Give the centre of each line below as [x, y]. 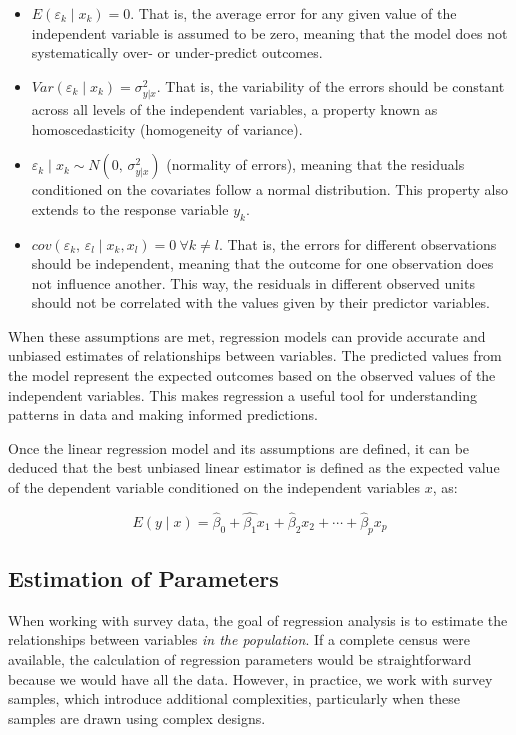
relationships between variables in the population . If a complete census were [239, 639]
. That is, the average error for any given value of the [293, 13]
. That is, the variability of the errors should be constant [330, 85]
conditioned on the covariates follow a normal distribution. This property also [269, 189]
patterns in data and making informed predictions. [163, 414]
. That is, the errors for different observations [357, 243]
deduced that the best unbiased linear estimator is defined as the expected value [254, 467]
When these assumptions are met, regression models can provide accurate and [247, 335]
